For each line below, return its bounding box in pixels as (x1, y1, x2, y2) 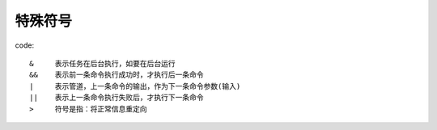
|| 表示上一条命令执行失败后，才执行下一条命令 (29, 93, 204, 103)
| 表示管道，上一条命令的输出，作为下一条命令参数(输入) (29, 82, 241, 90)
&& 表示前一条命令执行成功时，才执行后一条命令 (29, 70, 204, 80)
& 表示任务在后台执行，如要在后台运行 (29, 59, 176, 68)
